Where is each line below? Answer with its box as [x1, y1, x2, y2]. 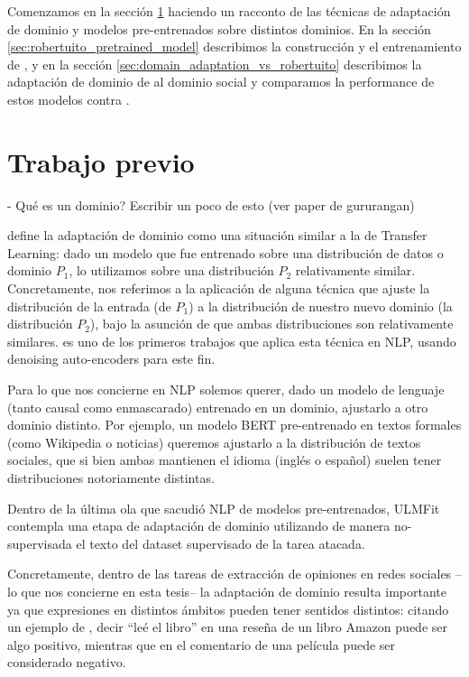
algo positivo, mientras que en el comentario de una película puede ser [7, 635, 396, 654]
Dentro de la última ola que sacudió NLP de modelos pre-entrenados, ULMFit [7, 498, 440, 517]
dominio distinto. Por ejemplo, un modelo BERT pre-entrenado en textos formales [7, 415, 462, 434]
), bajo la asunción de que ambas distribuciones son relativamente [89, 314, 454, 333]
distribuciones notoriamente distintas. [7, 468, 215, 487]
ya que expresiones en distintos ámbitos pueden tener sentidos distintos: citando [7, 599, 449, 618]
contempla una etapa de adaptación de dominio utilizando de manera [7, 516, 391, 535]
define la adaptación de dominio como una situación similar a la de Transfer [7, 226, 428, 245]
